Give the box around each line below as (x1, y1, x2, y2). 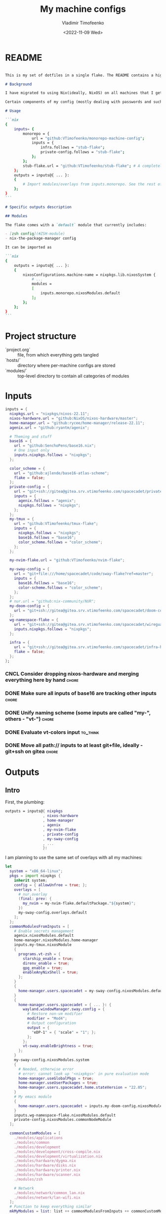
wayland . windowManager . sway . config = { (23, 1007, 105, 1012)
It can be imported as (5, 245, 52, 250)
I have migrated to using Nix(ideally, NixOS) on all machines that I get (5, 91, 163, 96)
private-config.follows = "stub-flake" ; (40, 150, 125, 154)
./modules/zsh (14, 1177, 43, 1182)
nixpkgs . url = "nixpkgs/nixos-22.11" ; (9, 411, 90, 416)
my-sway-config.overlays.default (18, 910, 87, 915)
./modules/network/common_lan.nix (14, 1190, 85, 1195)
